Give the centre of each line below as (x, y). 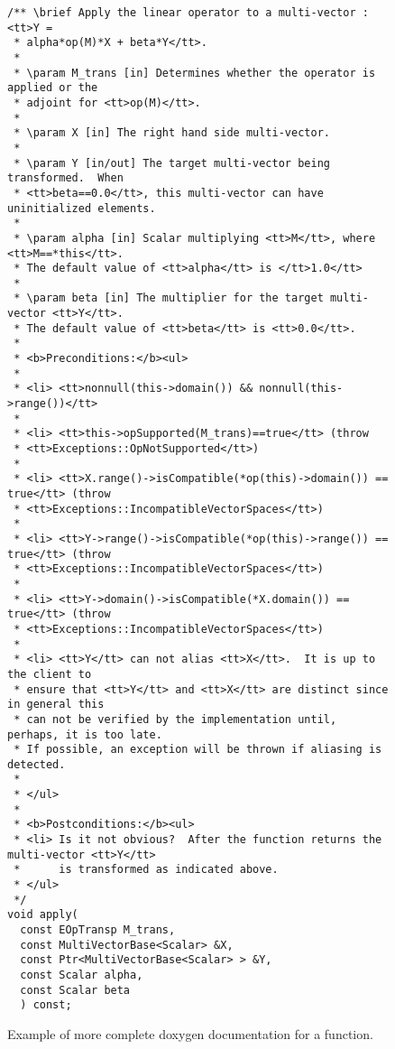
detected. (37, 764)
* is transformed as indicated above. (146, 870)
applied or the (53, 88)
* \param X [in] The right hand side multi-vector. (172, 133)
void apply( (43, 915)
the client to (50, 674)
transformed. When (65, 178)
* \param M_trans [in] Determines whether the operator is (195, 73)
